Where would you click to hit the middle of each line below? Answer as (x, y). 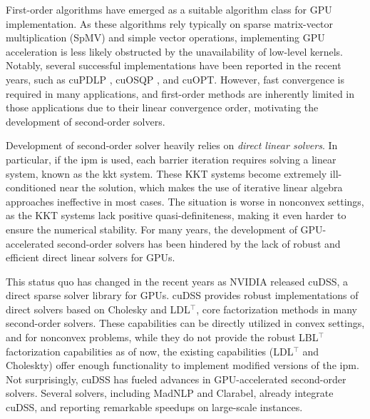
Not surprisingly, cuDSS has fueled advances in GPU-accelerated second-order (176, 379)
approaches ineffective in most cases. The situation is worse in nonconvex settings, (185, 201)
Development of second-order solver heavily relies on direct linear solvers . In (172, 145)
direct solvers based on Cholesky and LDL (98, 309)
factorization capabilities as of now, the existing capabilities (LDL (150, 351)
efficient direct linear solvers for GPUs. (91, 257)
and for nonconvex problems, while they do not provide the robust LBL (162, 337)
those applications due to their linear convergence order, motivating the (162, 107)
